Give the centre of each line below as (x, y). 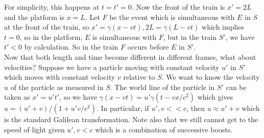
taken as (17, 97)
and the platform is (34, 17)
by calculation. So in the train (71, 47)
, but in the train (190, 37)
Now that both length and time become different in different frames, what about (130, 56)
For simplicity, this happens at (52, 7)
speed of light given (34, 129)
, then (196, 108)
